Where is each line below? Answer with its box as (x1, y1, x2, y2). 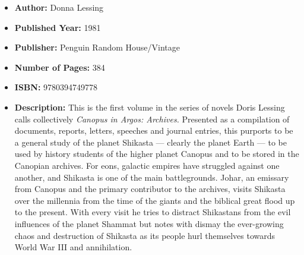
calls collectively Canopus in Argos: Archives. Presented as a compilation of (14, 112, 290, 125)
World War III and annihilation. (14, 241, 132, 253)
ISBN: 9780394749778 (14, 81, 98, 93)
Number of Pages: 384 (14, 61, 105, 73)
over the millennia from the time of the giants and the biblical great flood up (14, 194, 295, 206)
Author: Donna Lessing (14, 1, 104, 13)
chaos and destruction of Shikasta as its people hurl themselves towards (14, 229, 275, 241)
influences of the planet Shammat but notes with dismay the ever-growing (14, 217, 284, 229)
